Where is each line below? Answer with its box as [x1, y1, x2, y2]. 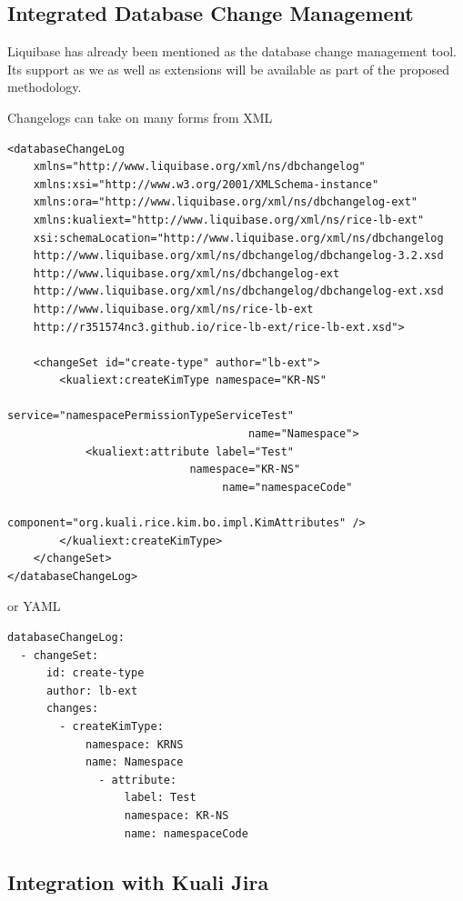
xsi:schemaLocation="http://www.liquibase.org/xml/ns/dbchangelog [33, 231, 444, 245]
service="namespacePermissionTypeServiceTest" [7, 409, 294, 423]
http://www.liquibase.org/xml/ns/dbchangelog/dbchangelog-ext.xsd [33, 285, 444, 298]
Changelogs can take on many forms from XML [7, 107, 273, 126]
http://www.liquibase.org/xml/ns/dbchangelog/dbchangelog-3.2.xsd [33, 249, 444, 263]
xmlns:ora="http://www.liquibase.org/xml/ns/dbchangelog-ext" [33, 195, 418, 209]
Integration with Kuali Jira [7, 867, 269, 896]
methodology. [7, 77, 82, 96]
